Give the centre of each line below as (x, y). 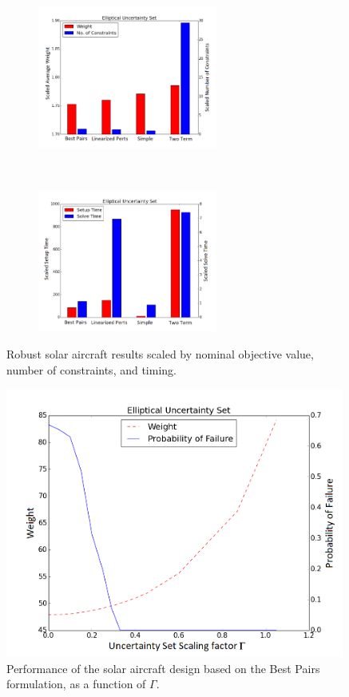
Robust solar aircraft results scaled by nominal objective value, (160, 353)
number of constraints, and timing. (91, 369)
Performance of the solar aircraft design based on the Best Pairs (163, 668)
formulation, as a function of (76, 684)
